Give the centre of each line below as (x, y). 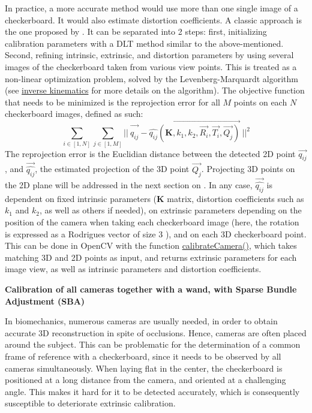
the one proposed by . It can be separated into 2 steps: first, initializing (136, 31)
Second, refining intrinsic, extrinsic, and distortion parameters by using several (149, 55)
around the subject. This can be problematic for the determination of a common (153, 344)
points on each (260, 102)
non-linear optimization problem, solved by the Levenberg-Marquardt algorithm (152, 78)
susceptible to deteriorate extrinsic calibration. (90, 403)
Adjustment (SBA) (45, 301)
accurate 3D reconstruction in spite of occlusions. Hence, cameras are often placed (156, 332)
